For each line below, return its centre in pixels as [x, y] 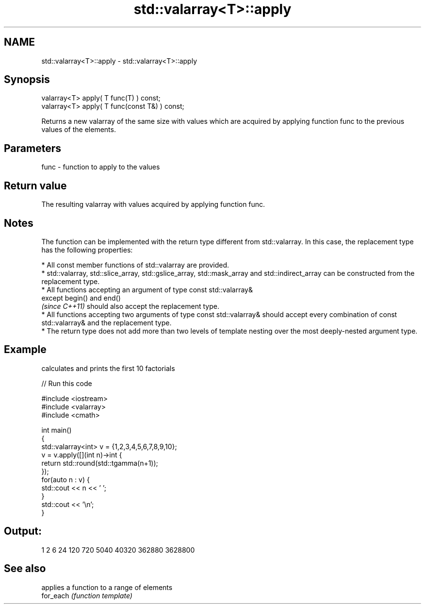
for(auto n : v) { [65, 479]
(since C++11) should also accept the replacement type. [130, 306]
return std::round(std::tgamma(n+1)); [100, 463]
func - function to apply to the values [101, 167]
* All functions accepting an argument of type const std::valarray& [147, 289]
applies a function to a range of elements [107, 587]
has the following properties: [87, 250]
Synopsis [27, 80]
